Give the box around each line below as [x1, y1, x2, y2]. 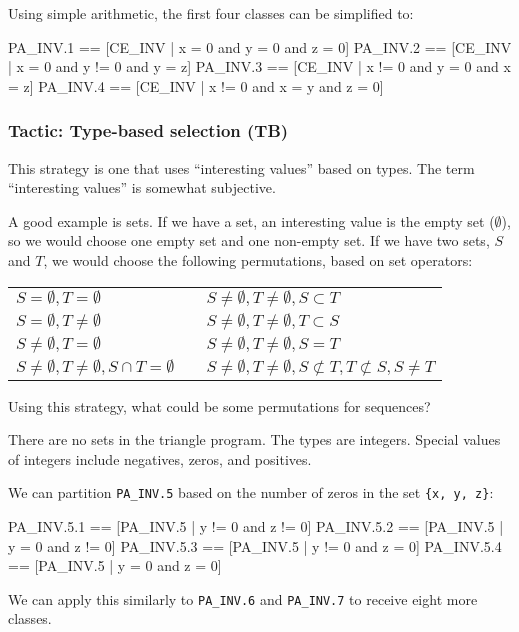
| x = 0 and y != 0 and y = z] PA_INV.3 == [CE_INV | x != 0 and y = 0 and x [8, 56, 511, 77]
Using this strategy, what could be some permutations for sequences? [8, 395, 431, 416]
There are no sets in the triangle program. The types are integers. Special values [8, 429, 501, 450]
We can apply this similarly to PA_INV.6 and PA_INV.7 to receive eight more [8, 588, 478, 609]
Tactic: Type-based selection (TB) [8, 118, 289, 143]
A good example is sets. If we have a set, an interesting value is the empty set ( [8, 210, 495, 231]
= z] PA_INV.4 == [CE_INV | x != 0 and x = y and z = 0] [8, 75, 384, 96]
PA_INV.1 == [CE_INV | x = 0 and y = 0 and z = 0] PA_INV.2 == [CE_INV [8, 36, 512, 57]
